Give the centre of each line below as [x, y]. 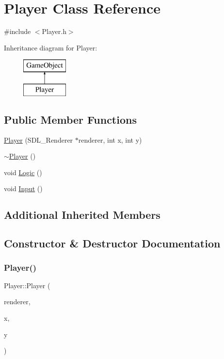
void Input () [23, 188]
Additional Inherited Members [82, 215]
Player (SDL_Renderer [39, 139]
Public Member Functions [70, 119]
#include [17, 31]
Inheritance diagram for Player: [51, 47]
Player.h [54, 31]
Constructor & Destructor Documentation [112, 243]
